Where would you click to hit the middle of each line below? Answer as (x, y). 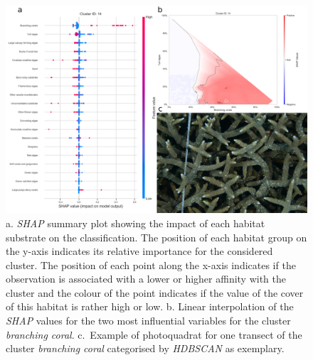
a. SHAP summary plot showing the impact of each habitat (136, 223)
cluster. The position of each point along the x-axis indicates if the (151, 264)
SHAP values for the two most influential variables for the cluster (148, 321)
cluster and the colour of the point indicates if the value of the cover (155, 292)
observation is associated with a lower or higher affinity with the (146, 279)
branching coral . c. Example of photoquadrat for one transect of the (154, 334)
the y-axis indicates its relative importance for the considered (139, 251)
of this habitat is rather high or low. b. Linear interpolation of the (150, 306)
